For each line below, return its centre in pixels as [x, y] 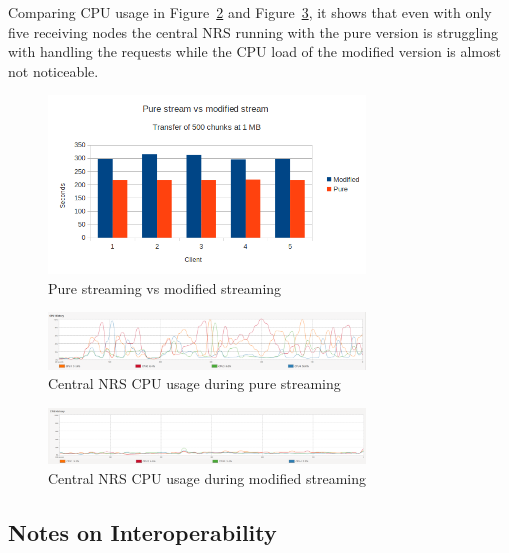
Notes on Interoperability [142, 531]
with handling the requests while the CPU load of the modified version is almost [254, 51]
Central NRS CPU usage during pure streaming [194, 383]
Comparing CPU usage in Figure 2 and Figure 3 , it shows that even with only [250, 12]
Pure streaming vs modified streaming [165, 287]
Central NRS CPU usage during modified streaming [207, 477]
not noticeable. [53, 70]
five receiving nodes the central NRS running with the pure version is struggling [253, 31]
